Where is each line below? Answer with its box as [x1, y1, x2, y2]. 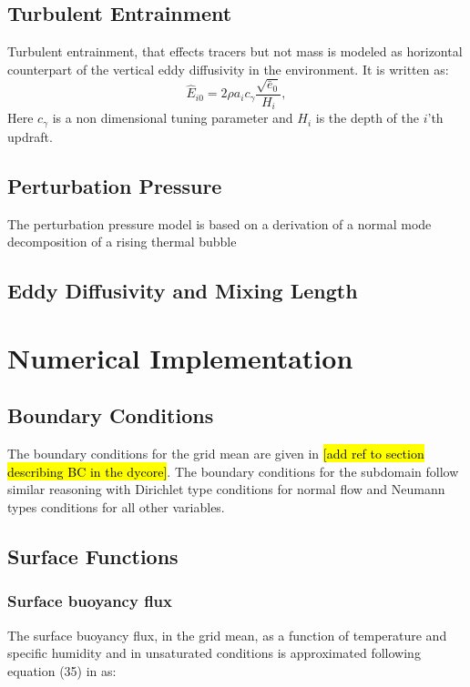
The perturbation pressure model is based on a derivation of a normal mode [7, 214, 432, 233]
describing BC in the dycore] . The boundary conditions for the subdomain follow [7, 461, 459, 480]
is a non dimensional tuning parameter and [52, 108, 293, 127]
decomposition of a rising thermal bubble [7, 232, 237, 251]
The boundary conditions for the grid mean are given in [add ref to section [7, 444, 424, 463]
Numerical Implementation [7, 338, 353, 376]
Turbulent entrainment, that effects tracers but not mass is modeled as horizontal [7, 42, 463, 61]
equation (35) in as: [7, 661, 117, 680]
